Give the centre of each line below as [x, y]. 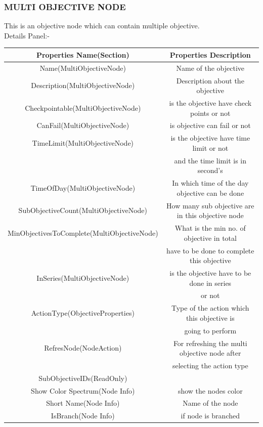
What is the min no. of [210, 228]
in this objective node [210, 215]
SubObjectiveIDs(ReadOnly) [83, 378]
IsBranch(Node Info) [83, 416]
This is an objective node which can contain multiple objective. [102, 26]
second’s [210, 170]
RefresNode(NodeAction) [83, 348]
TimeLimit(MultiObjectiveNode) [83, 143]
